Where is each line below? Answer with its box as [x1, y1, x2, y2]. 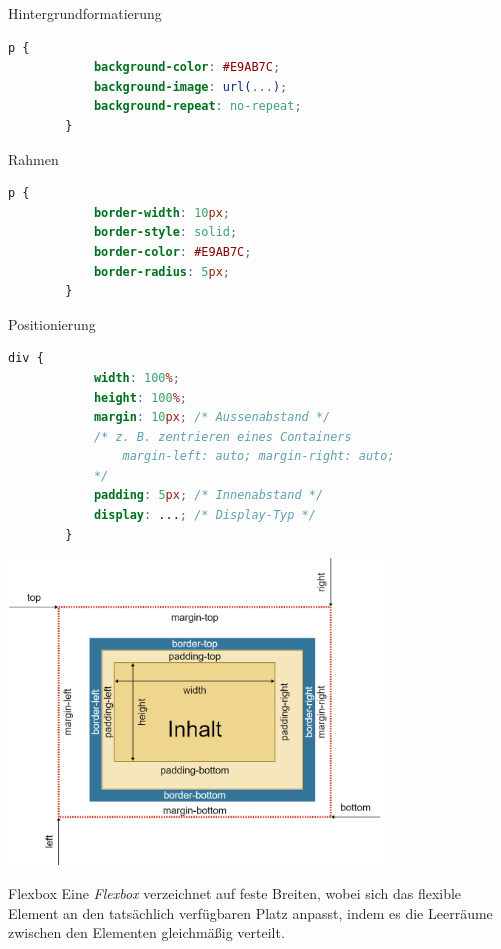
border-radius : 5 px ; [93, 264, 230, 279]
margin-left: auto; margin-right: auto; [122, 449, 395, 464]
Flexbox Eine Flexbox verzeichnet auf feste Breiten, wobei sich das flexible [8, 882, 462, 903]
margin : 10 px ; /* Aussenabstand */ [93, 410, 331, 425]
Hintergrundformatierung [8, 3, 162, 23]
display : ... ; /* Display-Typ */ [93, 508, 316, 523]
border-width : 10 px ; [93, 205, 230, 220]
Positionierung [8, 313, 96, 334]
